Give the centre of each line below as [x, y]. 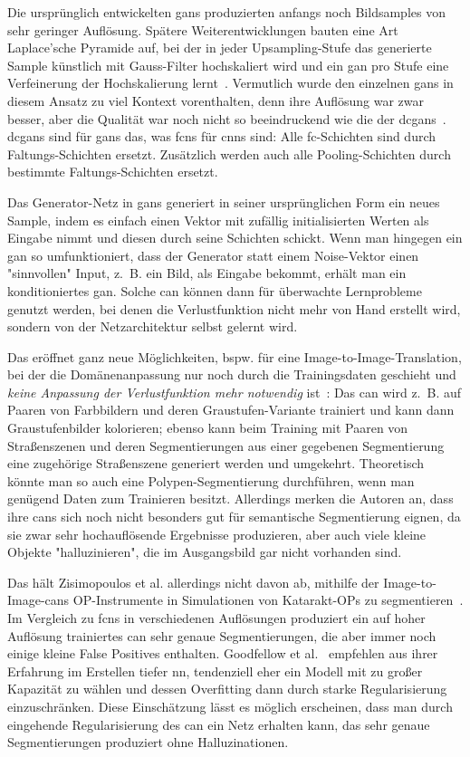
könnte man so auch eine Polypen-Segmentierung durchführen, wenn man [211, 480]
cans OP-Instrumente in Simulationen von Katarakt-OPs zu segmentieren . [254, 600]
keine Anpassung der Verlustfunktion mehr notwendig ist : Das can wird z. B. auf [235, 392]
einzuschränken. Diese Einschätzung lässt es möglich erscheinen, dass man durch [230, 706]
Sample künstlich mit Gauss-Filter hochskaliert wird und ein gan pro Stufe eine [228, 65]
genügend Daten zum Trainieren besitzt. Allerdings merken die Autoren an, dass [230, 498]
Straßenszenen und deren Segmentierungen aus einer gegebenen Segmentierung [226, 445]
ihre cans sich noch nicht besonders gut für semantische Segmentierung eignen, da [234, 517]
